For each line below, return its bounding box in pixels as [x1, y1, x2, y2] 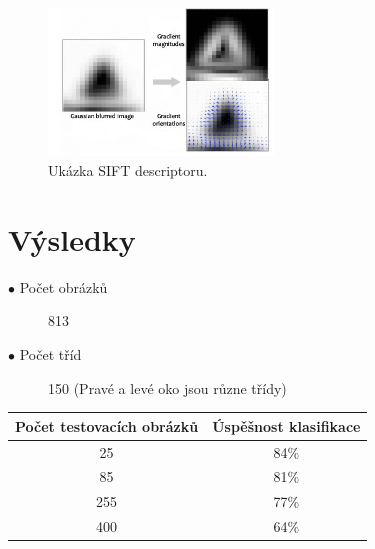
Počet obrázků [19, 276, 108, 297]
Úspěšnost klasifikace [212, 415, 361, 436]
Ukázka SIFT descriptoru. [48, 160, 208, 181]
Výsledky [8, 218, 136, 259]
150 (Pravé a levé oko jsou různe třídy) [48, 377, 287, 398]
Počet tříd [19, 343, 82, 364]
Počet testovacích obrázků [15, 415, 199, 436]
